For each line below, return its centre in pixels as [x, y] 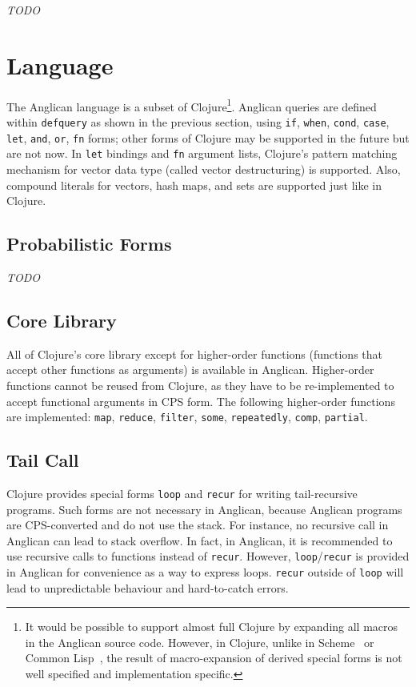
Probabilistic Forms [89, 244]
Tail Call [43, 460]
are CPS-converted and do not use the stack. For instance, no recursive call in [198, 525]
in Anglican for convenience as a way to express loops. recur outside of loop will [205, 572]
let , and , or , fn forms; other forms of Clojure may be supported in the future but [208, 137]
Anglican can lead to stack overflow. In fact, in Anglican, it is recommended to [200, 540]
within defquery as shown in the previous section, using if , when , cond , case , [198, 121]
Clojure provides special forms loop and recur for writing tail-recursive [182, 493]
